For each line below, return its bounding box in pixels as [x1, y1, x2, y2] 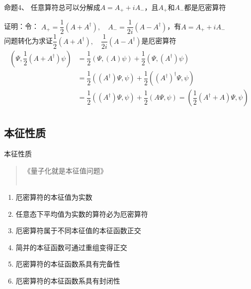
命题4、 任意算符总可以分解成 [4, 1, 100, 12]
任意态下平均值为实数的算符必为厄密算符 [15, 208, 148, 219]
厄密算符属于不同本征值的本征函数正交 [15, 225, 141, 236]
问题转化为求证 [4, 35, 53, 46]
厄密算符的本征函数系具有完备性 [15, 259, 120, 269]
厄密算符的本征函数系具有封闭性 [15, 276, 120, 286]
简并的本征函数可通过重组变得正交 [15, 242, 127, 252]
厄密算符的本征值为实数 [15, 192, 92, 202]
